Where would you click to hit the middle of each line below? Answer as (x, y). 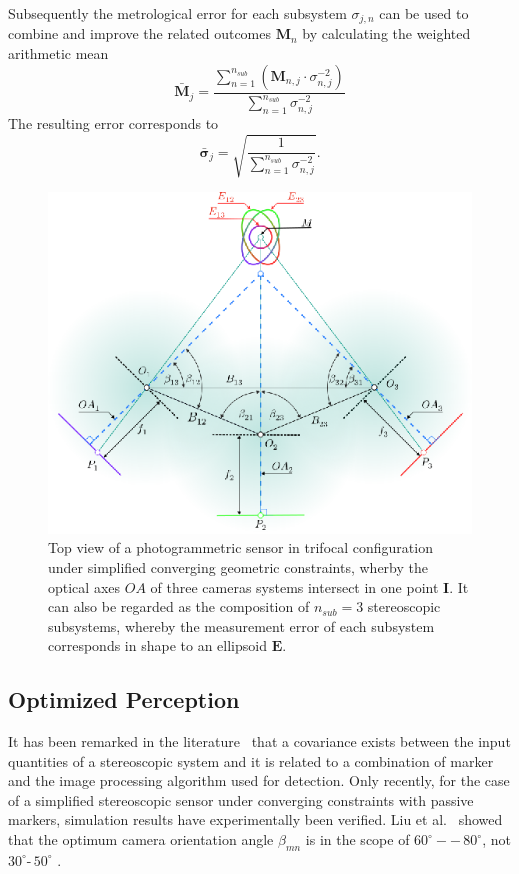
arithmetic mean (58, 53)
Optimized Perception (124, 699)
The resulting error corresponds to (113, 123)
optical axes (84, 586)
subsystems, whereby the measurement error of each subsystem (241, 625)
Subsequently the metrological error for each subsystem (177, 13)
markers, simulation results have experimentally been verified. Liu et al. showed (255, 819)
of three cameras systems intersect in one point (294, 586)
